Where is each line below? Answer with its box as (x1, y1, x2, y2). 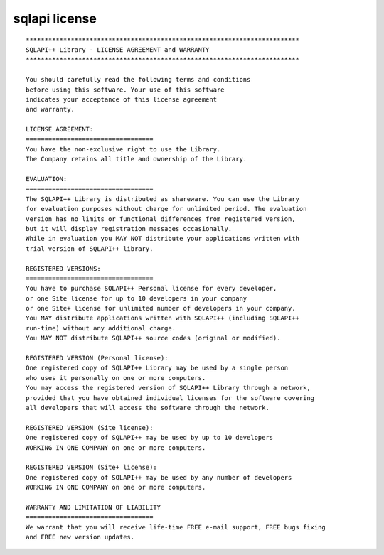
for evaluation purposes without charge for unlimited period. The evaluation (26, 205, 307, 213)
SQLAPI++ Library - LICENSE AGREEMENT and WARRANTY (26, 45, 210, 53)
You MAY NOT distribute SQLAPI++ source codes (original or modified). (26, 334, 281, 343)
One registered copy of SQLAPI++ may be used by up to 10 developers (26, 433, 274, 442)
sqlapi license (13, 11, 97, 26)
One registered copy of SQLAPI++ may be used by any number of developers (26, 473, 292, 481)
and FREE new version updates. (26, 533, 135, 541)
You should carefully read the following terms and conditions (26, 75, 251, 84)
